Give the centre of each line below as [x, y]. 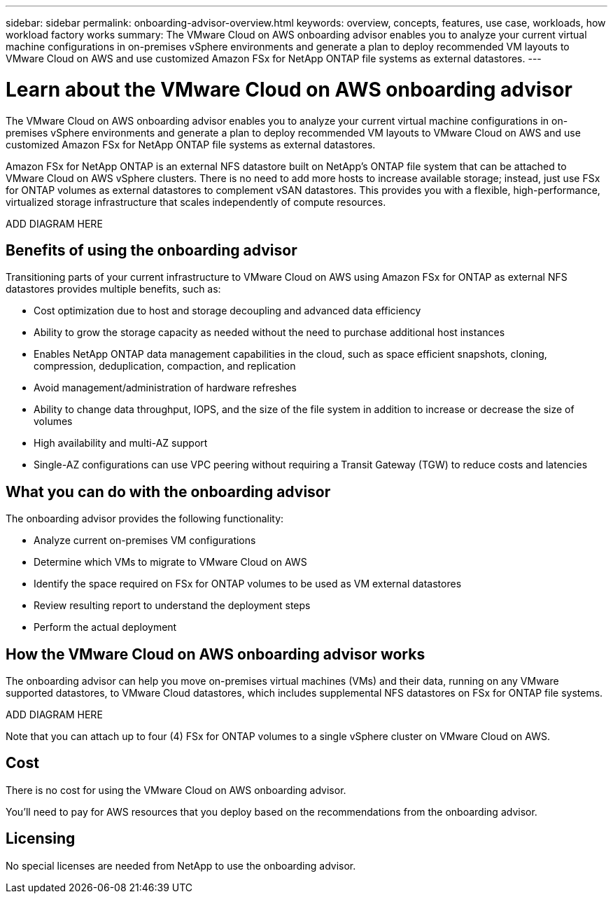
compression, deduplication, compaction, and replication [165, 366]
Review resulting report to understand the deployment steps [172, 606]
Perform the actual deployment [105, 627]
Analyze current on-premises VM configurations [145, 541]
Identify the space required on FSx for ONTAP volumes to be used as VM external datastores [248, 584]
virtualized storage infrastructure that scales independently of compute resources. [196, 202]
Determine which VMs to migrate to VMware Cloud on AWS [170, 562]
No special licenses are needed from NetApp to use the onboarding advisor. [181, 865]
